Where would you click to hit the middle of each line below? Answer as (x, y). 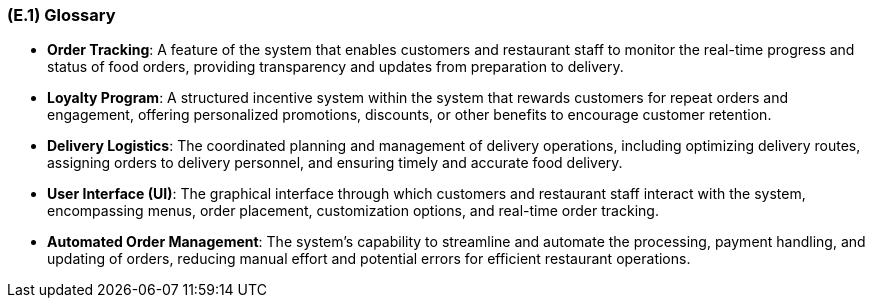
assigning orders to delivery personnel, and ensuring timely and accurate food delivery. (335, 163)
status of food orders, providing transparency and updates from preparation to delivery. (335, 67)
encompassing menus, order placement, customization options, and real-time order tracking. (353, 211)
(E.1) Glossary (61, 15)
